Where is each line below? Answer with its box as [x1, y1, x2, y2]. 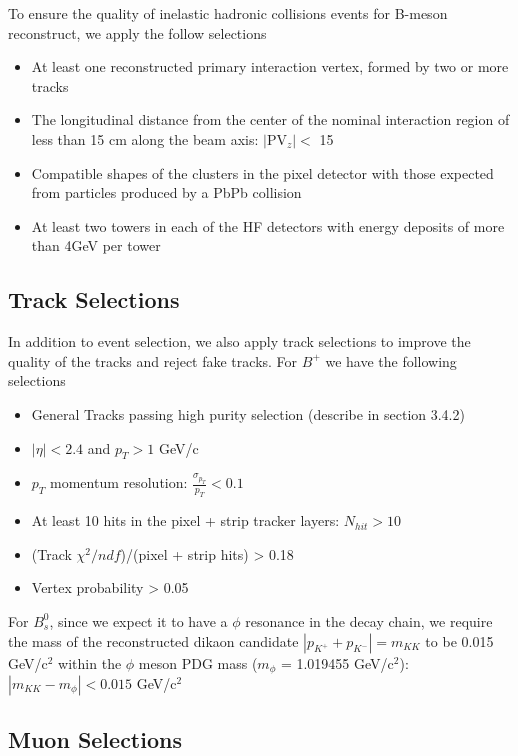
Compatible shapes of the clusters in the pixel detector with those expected [31, 162, 494, 183]
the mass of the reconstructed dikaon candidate [8, 630, 299, 651]
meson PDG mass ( [138, 652, 258, 673]
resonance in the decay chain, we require [245, 610, 493, 631]
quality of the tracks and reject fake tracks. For [8, 350, 298, 371]
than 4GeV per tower [31, 235, 161, 256]
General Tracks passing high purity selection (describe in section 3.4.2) [31, 403, 465, 424]
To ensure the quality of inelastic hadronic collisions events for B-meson [8, 3, 448, 23]
